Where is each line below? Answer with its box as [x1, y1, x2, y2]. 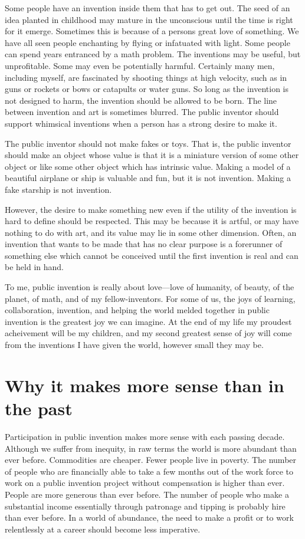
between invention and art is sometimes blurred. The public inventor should [5, 106, 279, 118]
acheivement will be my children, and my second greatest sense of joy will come [5, 327, 292, 339]
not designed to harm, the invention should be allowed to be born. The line [5, 94, 277, 106]
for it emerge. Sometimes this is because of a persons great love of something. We [5, 25, 299, 37]
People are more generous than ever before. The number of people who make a [5, 488, 289, 500]
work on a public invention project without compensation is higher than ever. [5, 476, 285, 489]
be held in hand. [5, 261, 64, 273]
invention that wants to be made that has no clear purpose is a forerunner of [5, 238, 283, 250]
